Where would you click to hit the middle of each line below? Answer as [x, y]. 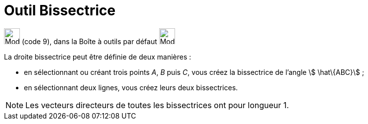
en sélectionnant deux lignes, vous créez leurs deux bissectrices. [131, 87]
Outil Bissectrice [60, 10]
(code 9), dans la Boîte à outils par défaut [89, 41]
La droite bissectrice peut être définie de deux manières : [98, 57]
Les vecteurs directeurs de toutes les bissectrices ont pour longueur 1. [157, 105]
